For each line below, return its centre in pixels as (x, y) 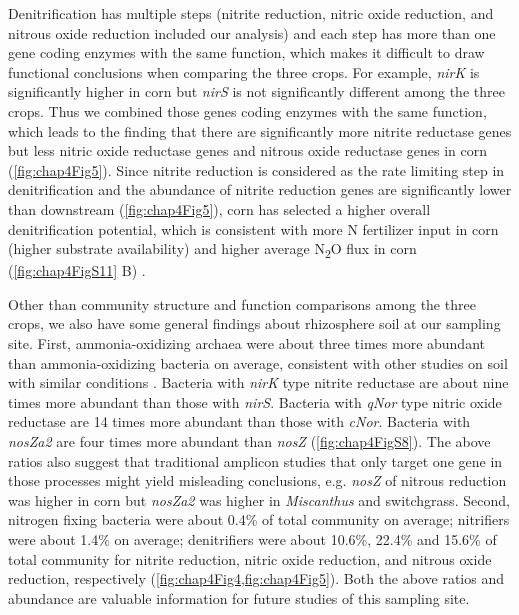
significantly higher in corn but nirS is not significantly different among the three (256, 91)
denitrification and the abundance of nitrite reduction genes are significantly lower (260, 189)
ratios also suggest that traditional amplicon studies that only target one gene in (255, 460)
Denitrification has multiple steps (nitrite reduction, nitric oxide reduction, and (251, 13)
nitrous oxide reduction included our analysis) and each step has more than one (252, 32)
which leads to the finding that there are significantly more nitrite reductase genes (260, 130)
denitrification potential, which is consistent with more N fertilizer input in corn (253, 228)
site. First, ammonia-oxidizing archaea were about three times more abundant (246, 343)
